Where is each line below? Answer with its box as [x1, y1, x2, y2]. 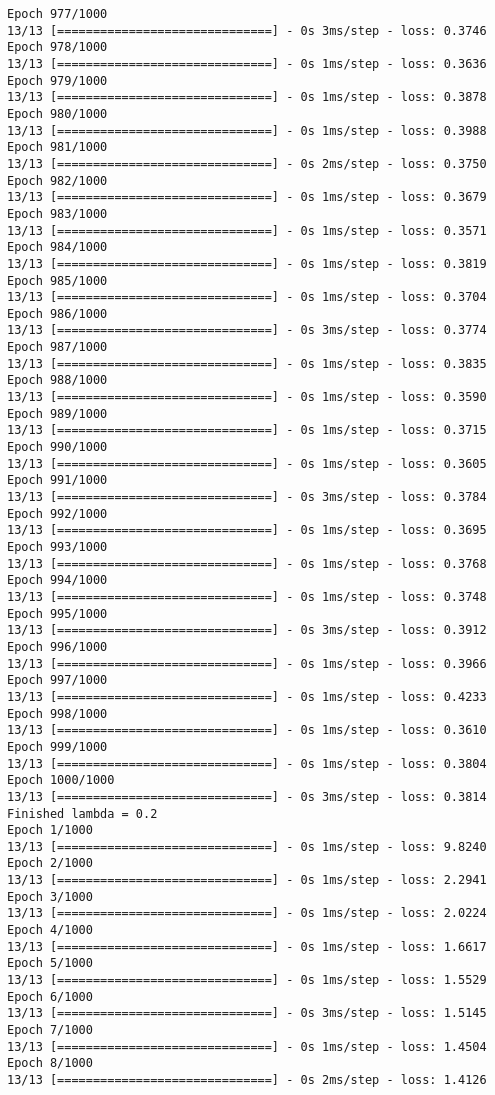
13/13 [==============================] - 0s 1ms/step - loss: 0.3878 [7, 90, 487, 105]
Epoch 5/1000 [7, 956, 93, 971]
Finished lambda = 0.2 [7, 806, 158, 821]
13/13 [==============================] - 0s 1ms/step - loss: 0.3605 [7, 456, 487, 471]
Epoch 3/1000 [7, 889, 93, 904]
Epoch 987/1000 [7, 340, 108, 355]
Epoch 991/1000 [7, 473, 108, 488]
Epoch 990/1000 [7, 440, 108, 455]
